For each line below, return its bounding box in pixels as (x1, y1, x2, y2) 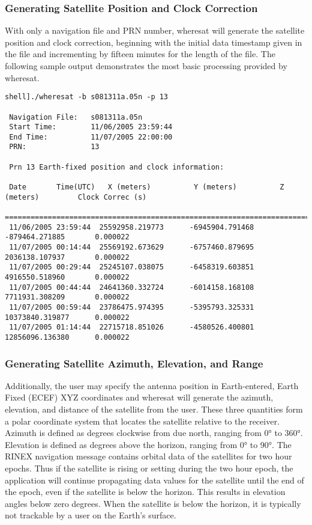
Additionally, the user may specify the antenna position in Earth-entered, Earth (5, 379, 299, 391)
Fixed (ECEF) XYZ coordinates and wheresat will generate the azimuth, (5, 391, 274, 404)
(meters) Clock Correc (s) (5, 192, 147, 201)
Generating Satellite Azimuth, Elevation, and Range (5, 355, 263, 370)
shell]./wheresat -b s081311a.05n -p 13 (5, 93, 169, 102)
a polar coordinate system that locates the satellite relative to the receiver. (5, 414, 280, 427)
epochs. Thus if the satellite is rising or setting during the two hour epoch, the (5, 461, 293, 474)
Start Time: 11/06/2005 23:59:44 (9, 123, 173, 132)
